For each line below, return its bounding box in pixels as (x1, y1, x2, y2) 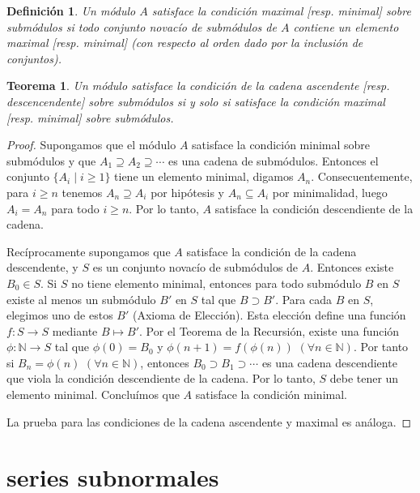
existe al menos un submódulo (6, 290, 156, 307)
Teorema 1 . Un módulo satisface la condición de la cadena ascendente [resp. (6, 77, 390, 94)
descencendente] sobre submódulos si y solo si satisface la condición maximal (6, 92, 385, 109)
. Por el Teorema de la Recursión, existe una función (139, 322, 400, 339)
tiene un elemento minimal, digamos (114, 168, 294, 185)
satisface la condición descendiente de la (214, 199, 414, 216)
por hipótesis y (151, 183, 224, 200)
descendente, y (6, 259, 78, 276)
